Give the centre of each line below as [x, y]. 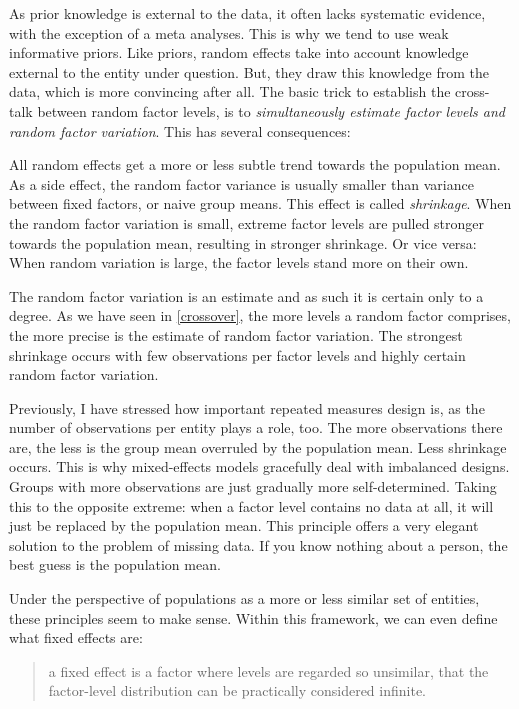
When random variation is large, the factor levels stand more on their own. [239, 262]
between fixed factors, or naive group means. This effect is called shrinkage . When [260, 203]
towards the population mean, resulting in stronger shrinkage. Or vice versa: [243, 242]
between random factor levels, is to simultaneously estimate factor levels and [271, 110]
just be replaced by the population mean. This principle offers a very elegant [244, 525]
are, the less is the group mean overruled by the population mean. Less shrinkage [258, 446]
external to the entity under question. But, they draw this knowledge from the [249, 71]
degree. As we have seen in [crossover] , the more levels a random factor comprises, [260, 315]
